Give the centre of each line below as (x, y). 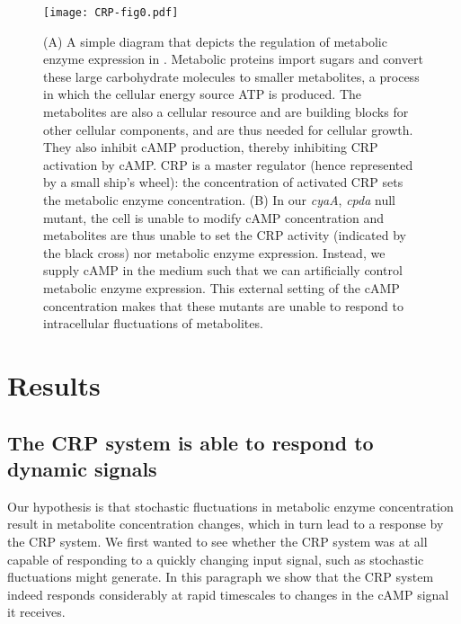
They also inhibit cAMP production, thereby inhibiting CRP (211, 147)
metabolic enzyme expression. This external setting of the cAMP (222, 287)
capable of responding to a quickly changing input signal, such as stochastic (216, 559)
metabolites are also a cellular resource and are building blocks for (226, 112)
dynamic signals (82, 468)
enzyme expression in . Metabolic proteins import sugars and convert (233, 59)
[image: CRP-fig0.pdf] (111, 13)
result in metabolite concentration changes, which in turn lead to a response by (226, 524)
